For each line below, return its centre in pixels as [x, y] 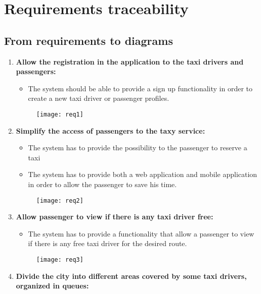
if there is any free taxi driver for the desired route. [107, 243]
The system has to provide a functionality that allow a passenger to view [141, 233]
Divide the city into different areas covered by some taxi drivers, [131, 276]
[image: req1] [60, 114]
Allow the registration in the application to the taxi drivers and [130, 61]
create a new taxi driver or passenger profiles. [99, 98]
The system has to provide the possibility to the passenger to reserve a [138, 148]
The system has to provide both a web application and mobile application [143, 174]
